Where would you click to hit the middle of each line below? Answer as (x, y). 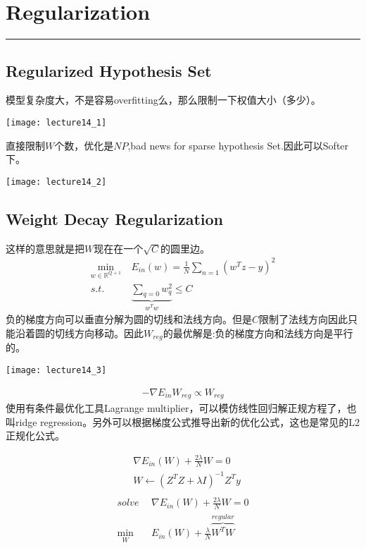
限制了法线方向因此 (304, 319)
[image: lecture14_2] (56, 182)
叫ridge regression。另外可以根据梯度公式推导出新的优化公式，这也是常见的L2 (183, 421)
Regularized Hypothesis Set (109, 70)
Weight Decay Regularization (114, 218)
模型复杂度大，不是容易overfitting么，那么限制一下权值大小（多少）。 (163, 100)
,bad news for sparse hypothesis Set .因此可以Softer (238, 145)
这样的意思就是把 (45, 248)
